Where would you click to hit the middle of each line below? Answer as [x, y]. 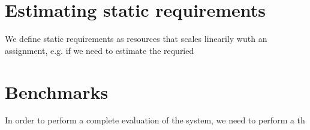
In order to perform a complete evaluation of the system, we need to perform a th [155, 120]
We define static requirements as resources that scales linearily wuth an [136, 39]
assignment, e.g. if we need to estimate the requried [100, 50]
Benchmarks [57, 91]
